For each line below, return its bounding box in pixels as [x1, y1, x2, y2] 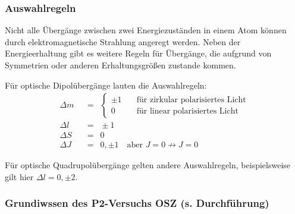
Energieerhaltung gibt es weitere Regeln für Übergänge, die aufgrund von [5, 47, 272, 59]
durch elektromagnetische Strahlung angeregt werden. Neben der [5, 35, 241, 48]
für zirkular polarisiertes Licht [136, 95, 246, 104]
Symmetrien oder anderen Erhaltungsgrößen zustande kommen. [5, 59, 236, 71]
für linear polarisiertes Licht [136, 106, 238, 115]
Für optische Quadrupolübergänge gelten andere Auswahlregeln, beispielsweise [5, 159, 291, 171]
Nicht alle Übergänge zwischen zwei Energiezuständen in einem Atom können [5, 24, 287, 36]
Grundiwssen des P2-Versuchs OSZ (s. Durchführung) [5, 196, 269, 210]
